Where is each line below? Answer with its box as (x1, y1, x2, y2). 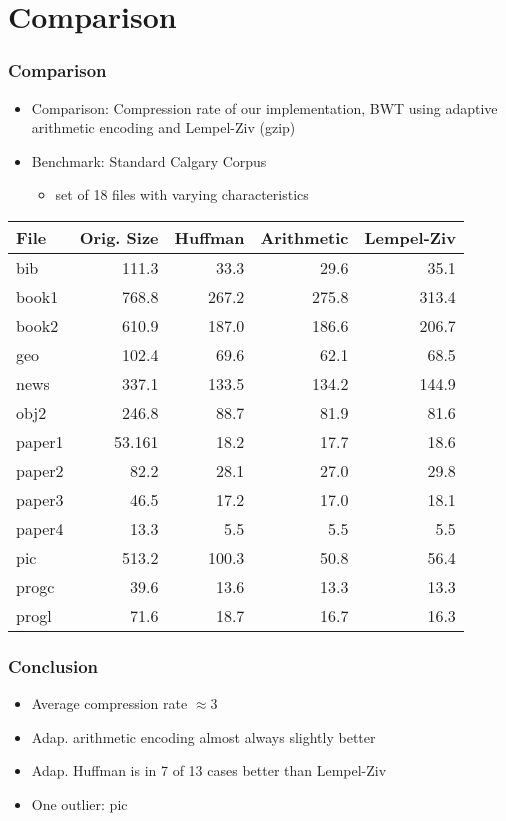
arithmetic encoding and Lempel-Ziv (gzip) (31, 117, 296, 138)
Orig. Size (79, 225, 159, 249)
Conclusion (8, 653, 98, 678)
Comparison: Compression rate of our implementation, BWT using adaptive (31, 97, 498, 118)
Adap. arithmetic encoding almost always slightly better (31, 726, 376, 747)
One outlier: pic (31, 793, 128, 814)
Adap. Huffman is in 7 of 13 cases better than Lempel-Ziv (31, 760, 387, 781)
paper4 (16, 516, 64, 540)
